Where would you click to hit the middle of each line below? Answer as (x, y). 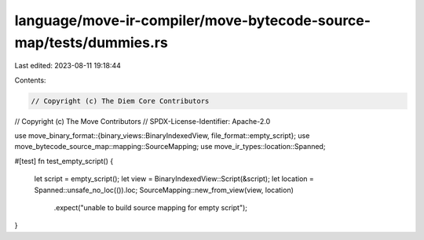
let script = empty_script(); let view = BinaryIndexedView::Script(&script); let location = (174, 179)
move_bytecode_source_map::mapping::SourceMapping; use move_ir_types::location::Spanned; (170, 147)
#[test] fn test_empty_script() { (64, 161)
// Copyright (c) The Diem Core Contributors (120, 101)
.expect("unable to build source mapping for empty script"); (150, 208)
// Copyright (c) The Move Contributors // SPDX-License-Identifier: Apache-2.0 (143, 121)
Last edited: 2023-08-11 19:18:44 (68, 66)
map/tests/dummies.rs (91, 42)
